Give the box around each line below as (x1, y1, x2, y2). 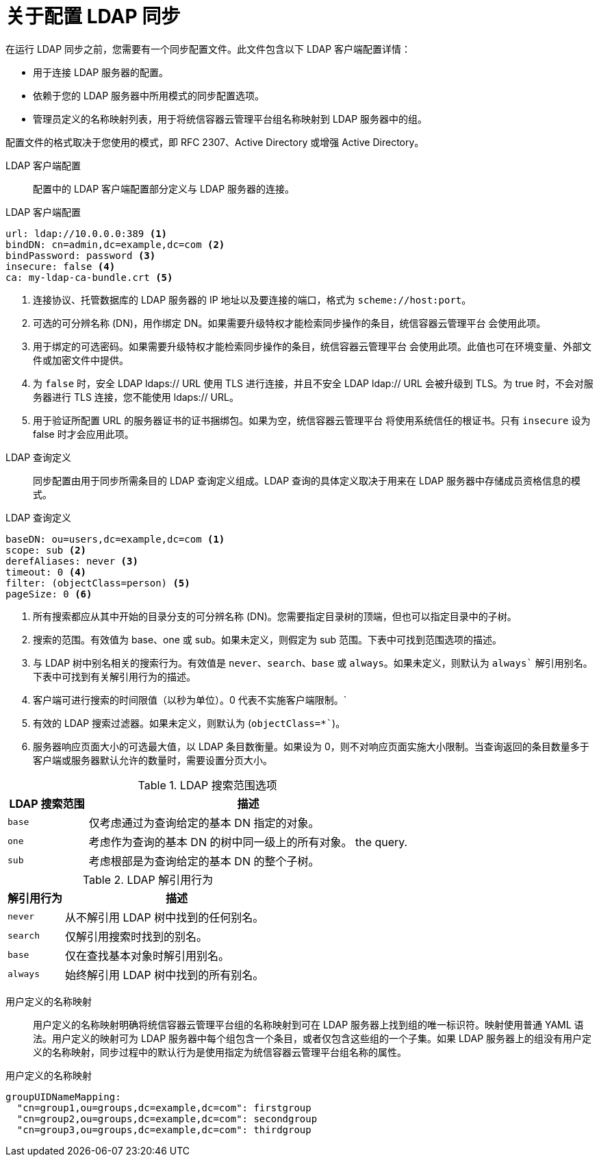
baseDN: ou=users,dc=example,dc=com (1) (5, 533, 225, 545)
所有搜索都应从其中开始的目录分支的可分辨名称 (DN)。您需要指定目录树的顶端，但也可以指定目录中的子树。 (33, 610, 517, 622)
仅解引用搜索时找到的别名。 (65, 929, 208, 943)
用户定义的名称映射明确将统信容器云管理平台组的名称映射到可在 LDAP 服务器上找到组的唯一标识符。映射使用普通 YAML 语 (33, 1018, 584, 1030)
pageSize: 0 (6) (5, 588, 92, 599)
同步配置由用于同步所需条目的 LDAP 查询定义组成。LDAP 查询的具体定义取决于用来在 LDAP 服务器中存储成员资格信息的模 (33, 474, 581, 486)
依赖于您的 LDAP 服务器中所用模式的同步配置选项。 (33, 89, 265, 101)
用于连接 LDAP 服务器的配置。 (33, 66, 169, 78)
